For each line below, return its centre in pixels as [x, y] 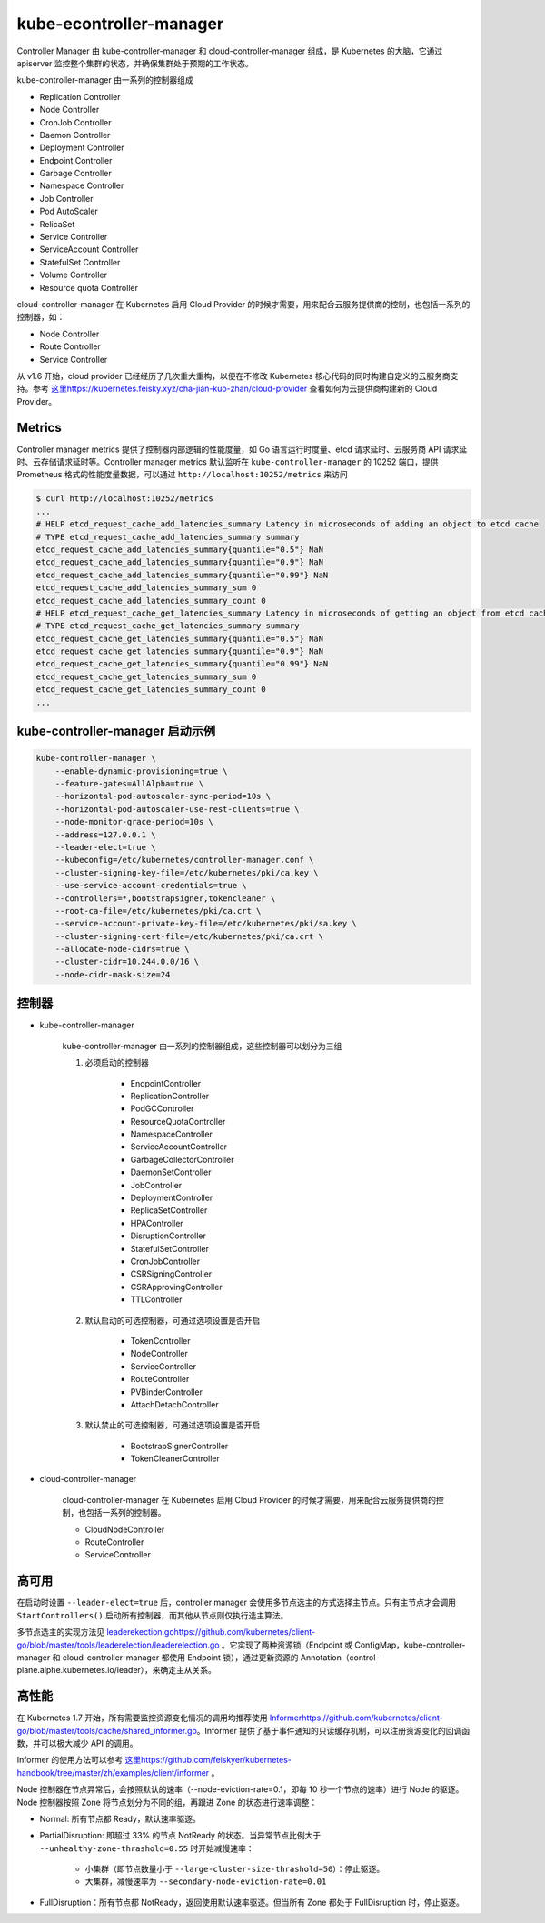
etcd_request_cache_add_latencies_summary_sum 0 [146, 588]
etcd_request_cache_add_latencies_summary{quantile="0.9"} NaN [180, 562]
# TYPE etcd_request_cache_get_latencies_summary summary [168, 626]
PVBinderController [167, 1392]
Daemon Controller [75, 135]
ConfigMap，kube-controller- [410, 1645]
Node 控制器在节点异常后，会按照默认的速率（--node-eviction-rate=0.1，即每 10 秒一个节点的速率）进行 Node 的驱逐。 [240, 1789]
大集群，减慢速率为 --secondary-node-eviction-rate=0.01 [206, 1881]
